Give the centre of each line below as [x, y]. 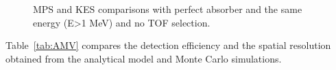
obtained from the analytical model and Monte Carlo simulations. [144, 58]
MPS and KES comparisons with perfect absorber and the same [168, 9]
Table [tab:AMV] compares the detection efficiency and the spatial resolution [168, 45]
